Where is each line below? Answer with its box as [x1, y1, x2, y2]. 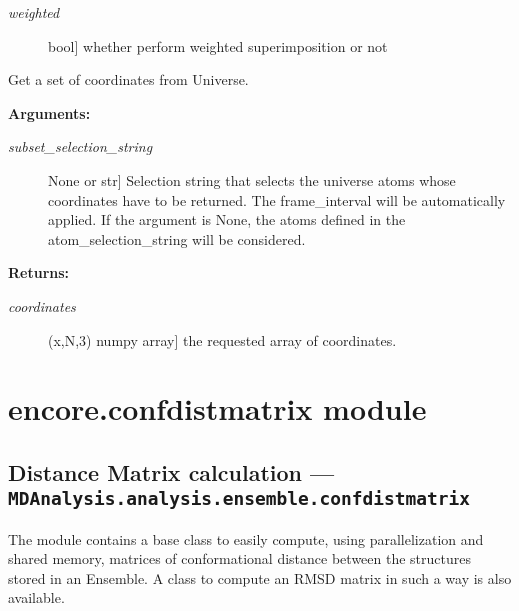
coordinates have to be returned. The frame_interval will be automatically [48, 189, 506, 210]
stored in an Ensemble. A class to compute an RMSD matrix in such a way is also [8, 567, 512, 588]
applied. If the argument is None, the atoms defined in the [48, 209, 406, 230]
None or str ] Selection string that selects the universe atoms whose [48, 169, 456, 190]
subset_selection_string [8, 136, 153, 157]
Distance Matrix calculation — [8, 456, 335, 487]
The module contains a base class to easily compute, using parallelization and [8, 528, 484, 549]
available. [8, 587, 65, 608]
